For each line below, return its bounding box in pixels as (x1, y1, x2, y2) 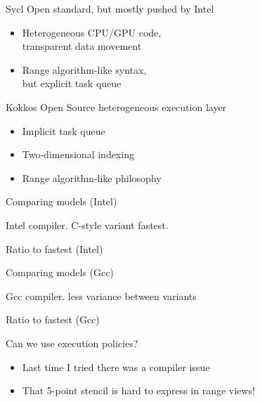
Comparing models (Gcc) (6, 265, 114, 280)
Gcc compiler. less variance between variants (6, 288, 197, 303)
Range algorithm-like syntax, (22, 62, 147, 77)
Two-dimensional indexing (22, 147, 134, 162)
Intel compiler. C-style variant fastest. (6, 217, 169, 232)
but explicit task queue (22, 76, 122, 91)
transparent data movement (22, 39, 142, 53)
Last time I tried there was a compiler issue (22, 359, 210, 374)
